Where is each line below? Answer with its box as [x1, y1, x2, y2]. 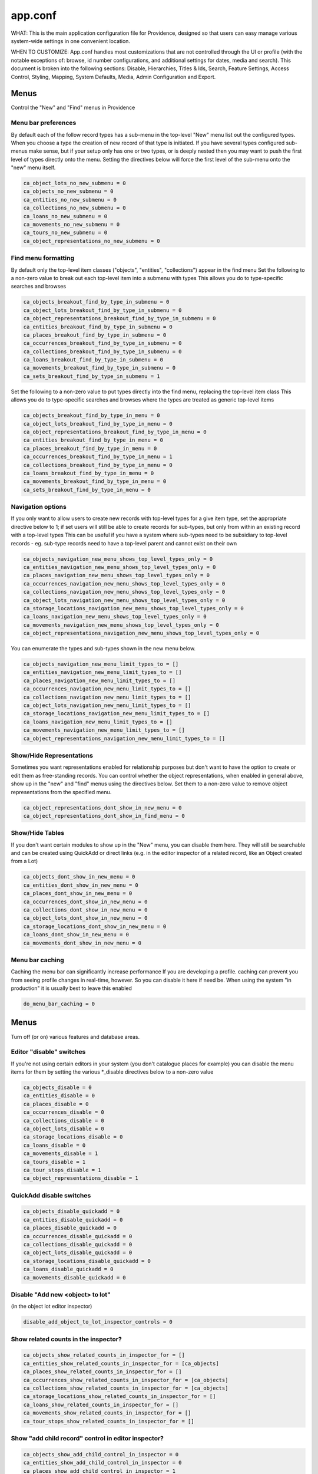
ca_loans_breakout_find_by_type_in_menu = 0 [23, 469, 154, 476]
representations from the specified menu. [11, 788, 112, 795]
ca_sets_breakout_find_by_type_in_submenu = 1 [23, 373, 160, 380]
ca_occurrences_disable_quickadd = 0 [23, 1233, 132, 1239]
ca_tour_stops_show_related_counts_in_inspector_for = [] [23, 1418, 194, 1424]
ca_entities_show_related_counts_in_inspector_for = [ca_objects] [23, 1360, 219, 1367]
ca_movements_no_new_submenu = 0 [23, 221, 120, 228]
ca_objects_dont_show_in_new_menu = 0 [23, 873, 135, 880]
